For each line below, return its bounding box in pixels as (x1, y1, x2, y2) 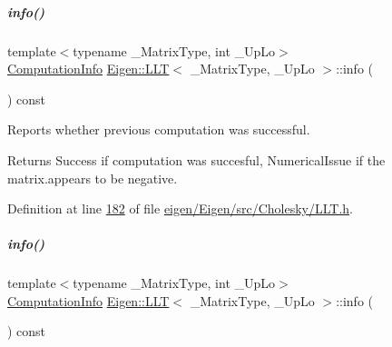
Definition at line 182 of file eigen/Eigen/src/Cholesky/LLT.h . (7, 199, 353, 218)
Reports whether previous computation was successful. (7, 120, 310, 139)
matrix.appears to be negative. (7, 168, 178, 187)
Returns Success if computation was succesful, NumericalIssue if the (7, 150, 386, 169)
